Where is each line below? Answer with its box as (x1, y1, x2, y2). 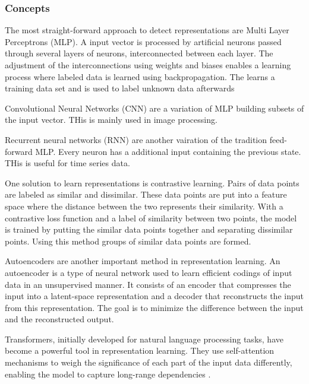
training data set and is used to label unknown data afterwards (5, 82, 235, 94)
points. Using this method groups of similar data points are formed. (5, 234, 251, 247)
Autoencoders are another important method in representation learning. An (5, 255, 280, 267)
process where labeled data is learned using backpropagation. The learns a (5, 70, 275, 82)
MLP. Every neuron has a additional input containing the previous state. (35, 145, 301, 157)
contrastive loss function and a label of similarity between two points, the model (5, 211, 297, 224)
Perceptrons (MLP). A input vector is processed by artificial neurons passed (5, 35, 282, 47)
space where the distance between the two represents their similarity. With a (5, 199, 283, 212)
